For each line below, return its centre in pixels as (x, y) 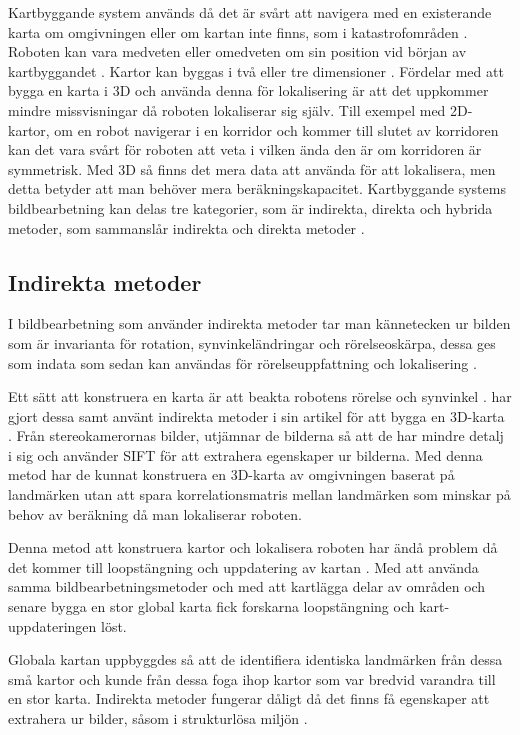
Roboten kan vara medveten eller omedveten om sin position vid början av (237, 51)
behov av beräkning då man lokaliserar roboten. (155, 513)
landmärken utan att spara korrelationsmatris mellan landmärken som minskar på (259, 494)
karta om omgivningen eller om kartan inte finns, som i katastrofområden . (238, 31)
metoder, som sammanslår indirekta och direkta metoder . (186, 227)
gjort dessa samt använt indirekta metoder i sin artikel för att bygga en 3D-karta (256, 415)
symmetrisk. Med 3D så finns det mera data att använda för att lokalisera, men (252, 168)
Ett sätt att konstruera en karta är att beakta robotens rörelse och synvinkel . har (260, 396)
